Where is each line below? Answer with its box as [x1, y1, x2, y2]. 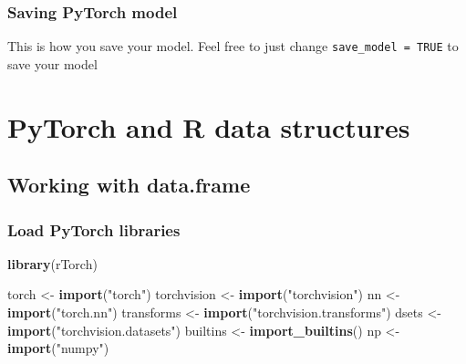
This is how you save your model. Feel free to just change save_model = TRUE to [7, 36, 459, 56]
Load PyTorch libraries [7, 218, 181, 241]
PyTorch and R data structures [7, 108, 410, 145]
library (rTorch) [7, 254, 98, 273]
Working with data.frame [7, 171, 251, 199]
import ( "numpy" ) [7, 338, 109, 358]
